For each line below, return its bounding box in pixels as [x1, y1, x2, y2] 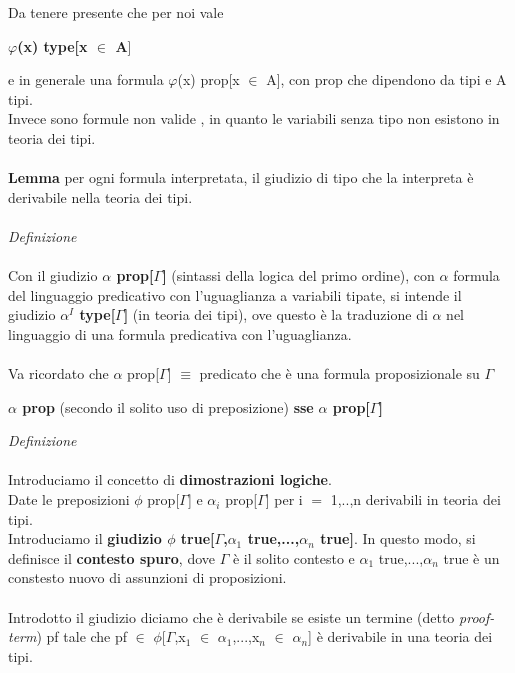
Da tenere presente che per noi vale [8, 2, 224, 22]
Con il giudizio [8, 265, 98, 286]
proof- [459, 606, 495, 627]
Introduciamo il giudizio [8, 528, 162, 549]
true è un [443, 547, 500, 568]
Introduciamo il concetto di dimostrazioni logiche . [8, 469, 332, 490]
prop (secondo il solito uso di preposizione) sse [22, 396, 314, 417]
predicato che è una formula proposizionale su [199, 363, 480, 384]
